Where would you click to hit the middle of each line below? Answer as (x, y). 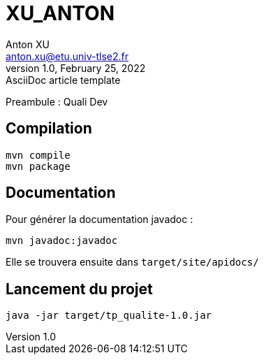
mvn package (38, 166)
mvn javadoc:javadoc (62, 241)
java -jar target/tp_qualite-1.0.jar (109, 316)
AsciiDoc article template (63, 80)
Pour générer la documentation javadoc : (100, 219)
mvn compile (38, 155)
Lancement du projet (79, 289)
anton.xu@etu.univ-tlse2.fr (67, 56)
